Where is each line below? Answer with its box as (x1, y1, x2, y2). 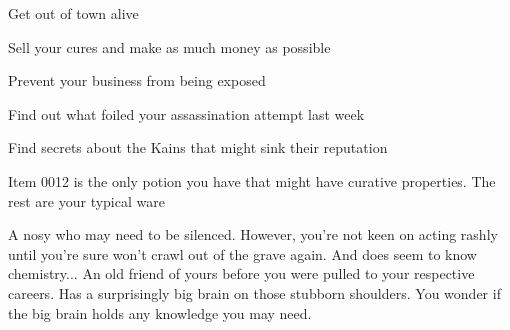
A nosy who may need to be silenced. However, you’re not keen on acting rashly (8, 224, 498, 245)
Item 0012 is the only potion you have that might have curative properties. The (8, 170, 496, 191)
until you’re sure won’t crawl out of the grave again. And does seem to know (8, 243, 477, 264)
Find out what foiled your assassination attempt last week (8, 103, 365, 124)
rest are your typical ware (8, 190, 165, 211)
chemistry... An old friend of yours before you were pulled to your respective (8, 263, 475, 284)
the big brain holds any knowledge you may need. (8, 302, 312, 323)
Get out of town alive (8, 3, 139, 23)
